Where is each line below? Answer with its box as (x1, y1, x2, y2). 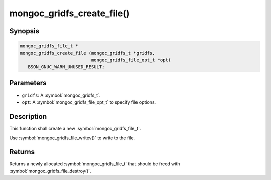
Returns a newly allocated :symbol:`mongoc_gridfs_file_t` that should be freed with (9, 161, 180, 167)
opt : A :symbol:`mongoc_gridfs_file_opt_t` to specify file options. (22, 99, 156, 105)
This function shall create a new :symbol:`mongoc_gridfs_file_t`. (9, 126, 141, 132)
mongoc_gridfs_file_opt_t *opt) (91, 57, 171, 63)
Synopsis (9, 27, 40, 35)
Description (9, 112, 47, 121)
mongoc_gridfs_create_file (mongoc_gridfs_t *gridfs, (20, 50, 155, 56)
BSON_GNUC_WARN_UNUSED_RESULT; (28, 64, 105, 70)
